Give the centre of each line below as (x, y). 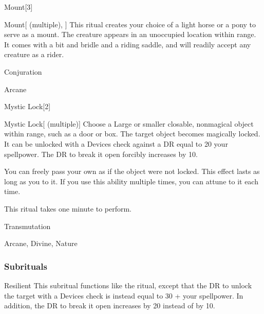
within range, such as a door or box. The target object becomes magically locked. (132, 134)
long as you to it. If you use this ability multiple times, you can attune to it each (131, 181)
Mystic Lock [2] (27, 106)
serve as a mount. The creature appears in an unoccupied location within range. (130, 34)
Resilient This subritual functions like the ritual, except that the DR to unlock (128, 285)
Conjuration (23, 71)
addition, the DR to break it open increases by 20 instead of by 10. (110, 306)
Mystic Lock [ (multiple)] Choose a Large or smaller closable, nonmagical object (129, 123)
